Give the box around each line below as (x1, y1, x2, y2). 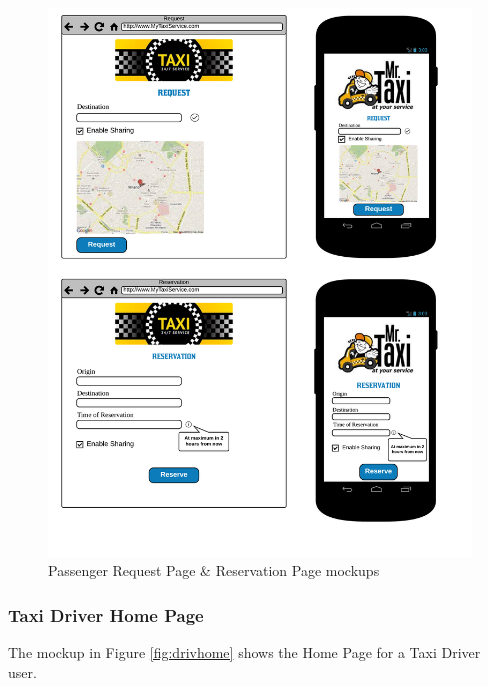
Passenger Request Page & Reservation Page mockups (48, 560, 380, 581)
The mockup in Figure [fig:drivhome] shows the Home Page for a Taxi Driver (8, 642, 481, 663)
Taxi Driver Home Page (8, 603, 204, 627)
